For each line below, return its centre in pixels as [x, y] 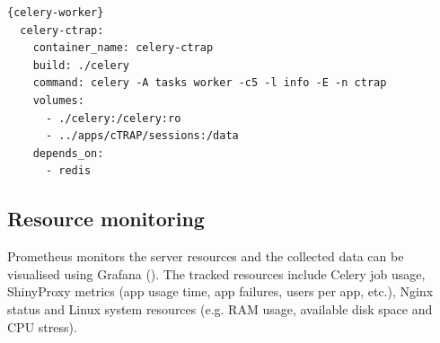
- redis [68, 171]
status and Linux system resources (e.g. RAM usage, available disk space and [220, 308]
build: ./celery [81, 65]
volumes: [58, 100]
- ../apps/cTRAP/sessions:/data [142, 136]
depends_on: [68, 153]
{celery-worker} [56, 13]
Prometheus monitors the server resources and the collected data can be [206, 256]
